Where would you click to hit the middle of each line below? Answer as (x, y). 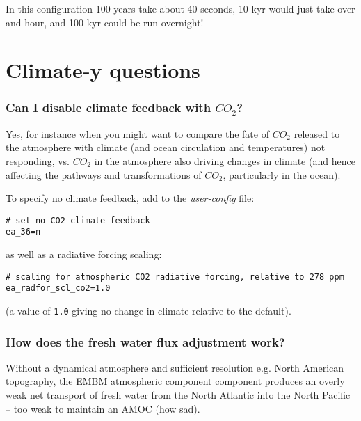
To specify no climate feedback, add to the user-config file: (130, 198)
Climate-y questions (103, 70)
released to (317, 133)
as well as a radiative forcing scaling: (84, 254)
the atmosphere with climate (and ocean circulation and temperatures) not (166, 147)
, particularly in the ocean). (282, 174)
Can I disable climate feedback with (109, 108)
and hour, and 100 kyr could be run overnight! (105, 22)
